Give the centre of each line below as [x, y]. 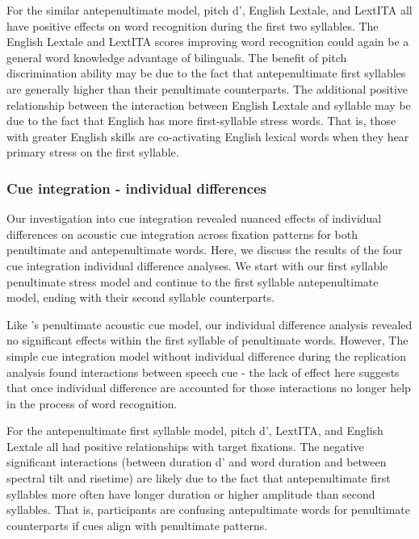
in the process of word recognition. [92, 403]
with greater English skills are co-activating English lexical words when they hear [208, 136]
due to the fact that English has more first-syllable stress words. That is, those [201, 121]
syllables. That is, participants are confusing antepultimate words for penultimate [208, 510]
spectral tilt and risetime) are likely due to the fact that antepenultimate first [199, 478]
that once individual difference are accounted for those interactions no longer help [209, 388]
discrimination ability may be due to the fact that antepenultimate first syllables [206, 73]
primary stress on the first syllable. [93, 152]
